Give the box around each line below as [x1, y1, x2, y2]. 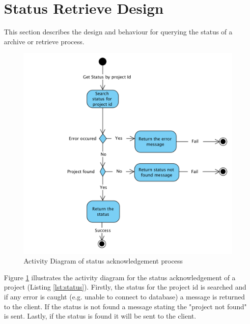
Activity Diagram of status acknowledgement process [24, 256, 183, 266]
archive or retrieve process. [4, 36, 84, 46]
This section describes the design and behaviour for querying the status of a [4, 27, 233, 37]
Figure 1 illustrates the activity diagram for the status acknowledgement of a [4, 272, 236, 282]
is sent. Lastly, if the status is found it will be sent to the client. [4, 311, 196, 321]
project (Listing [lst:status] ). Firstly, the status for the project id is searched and [4, 282, 247, 292]
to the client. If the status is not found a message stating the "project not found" [4, 301, 247, 311]
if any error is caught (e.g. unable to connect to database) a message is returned [4, 291, 245, 301]
